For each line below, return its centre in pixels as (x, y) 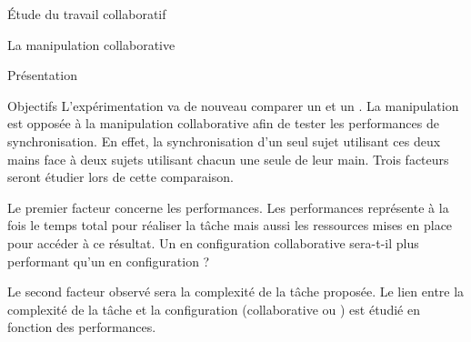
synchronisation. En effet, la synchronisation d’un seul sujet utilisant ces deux (224, 141)
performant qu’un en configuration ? (109, 261)
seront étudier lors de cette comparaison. (120, 177)
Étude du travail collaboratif (87, 14)
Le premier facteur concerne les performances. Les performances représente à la (228, 207)
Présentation (42, 75)
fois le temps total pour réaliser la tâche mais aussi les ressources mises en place (230, 225)
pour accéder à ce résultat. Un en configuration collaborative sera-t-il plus (213, 242)
